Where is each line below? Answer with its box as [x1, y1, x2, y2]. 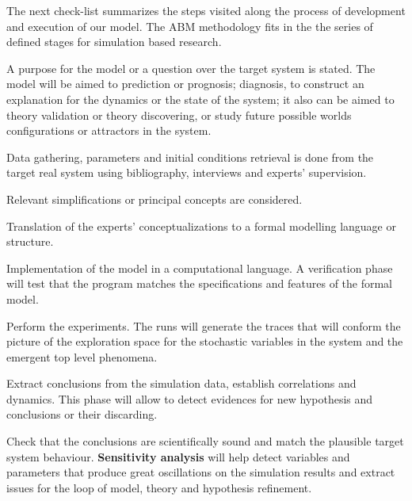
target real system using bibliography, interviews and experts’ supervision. [6, 164, 367, 181]
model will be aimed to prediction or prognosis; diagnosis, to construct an [6, 75, 364, 92]
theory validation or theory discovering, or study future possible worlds [6, 106, 352, 123]
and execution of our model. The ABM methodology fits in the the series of [6, 17, 373, 34]
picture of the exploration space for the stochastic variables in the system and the [6, 333, 403, 350]
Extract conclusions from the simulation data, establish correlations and [6, 375, 357, 392]
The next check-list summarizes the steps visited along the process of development [6, 2, 406, 18]
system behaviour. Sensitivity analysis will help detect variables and [6, 448, 350, 465]
